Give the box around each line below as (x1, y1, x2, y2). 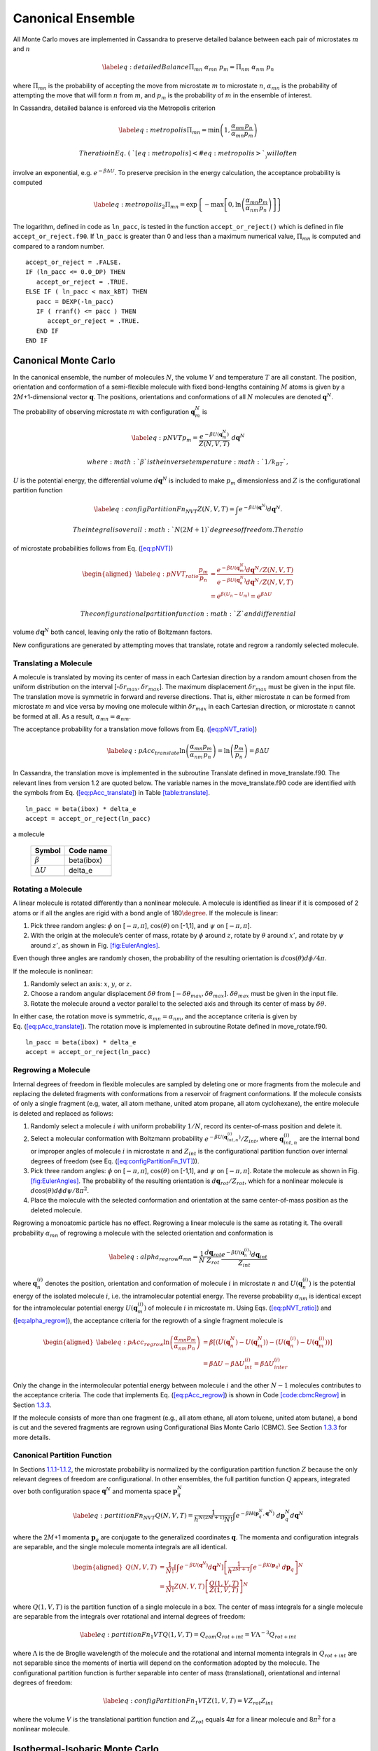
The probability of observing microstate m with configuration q (13, 407, 195, 416)
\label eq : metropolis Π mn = (118, 126, 207, 136)
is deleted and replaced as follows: (13, 1109, 113, 1117)
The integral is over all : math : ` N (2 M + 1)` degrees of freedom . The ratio (72, 526, 304, 534)
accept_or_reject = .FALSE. (25, 258, 122, 266)
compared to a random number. (13, 242, 105, 250)
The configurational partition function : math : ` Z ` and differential (80, 610, 296, 618)
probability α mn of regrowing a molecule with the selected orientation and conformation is (13, 1229, 274, 1239)
